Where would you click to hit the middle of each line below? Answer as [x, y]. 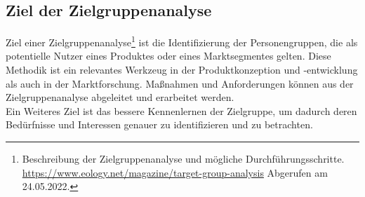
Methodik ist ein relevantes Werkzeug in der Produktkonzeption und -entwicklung [182, 70]
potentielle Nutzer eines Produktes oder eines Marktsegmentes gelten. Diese [168, 56]
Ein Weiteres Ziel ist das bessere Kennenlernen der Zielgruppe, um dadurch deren [181, 110]
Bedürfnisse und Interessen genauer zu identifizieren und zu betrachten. [159, 124]
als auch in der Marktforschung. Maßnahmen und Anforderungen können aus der [180, 83]
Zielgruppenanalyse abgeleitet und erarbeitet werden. [120, 97]
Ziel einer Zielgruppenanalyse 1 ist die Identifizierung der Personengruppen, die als [182, 41]
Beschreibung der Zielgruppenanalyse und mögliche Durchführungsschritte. [183, 159]
